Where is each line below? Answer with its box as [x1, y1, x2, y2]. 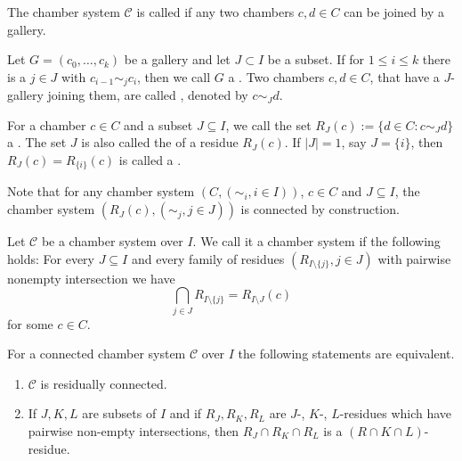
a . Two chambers [228, 67, 325, 86]
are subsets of [82, 404, 157, 423]
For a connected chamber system [7, 344, 186, 363]
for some [7, 314, 53, 333]
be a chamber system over [41, 232, 183, 251]
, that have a [369, 67, 440, 86]
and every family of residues [131, 249, 285, 268]
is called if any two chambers [136, 3, 295, 21]
